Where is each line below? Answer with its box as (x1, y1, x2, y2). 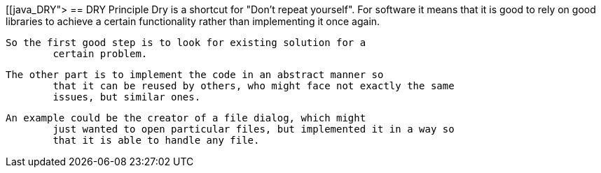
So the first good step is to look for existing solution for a (6, 37, 366, 48)
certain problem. (53, 48, 148, 59)
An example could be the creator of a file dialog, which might (6, 112, 366, 123)
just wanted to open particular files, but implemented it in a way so (53, 123, 455, 135)
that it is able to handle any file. (53, 135, 260, 146)
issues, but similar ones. (53, 91, 201, 103)
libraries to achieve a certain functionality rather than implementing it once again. (6, 15, 380, 27)
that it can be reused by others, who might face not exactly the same (53, 80, 455, 91)
